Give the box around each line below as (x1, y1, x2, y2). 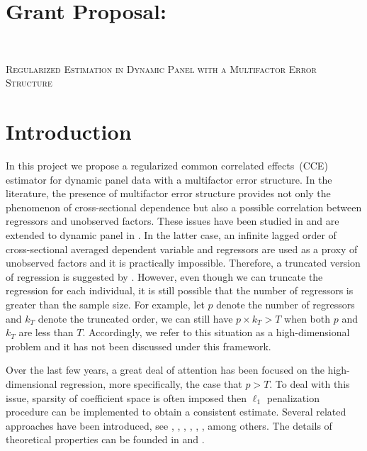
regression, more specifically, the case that (60, 376, 242, 391)
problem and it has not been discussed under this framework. (6, 338, 271, 353)
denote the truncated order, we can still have (38, 311, 233, 325)
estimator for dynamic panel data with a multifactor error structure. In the (6, 172, 332, 186)
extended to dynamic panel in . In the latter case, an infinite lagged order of (6, 228, 337, 242)
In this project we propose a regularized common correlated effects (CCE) (6, 158, 328, 173)
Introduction (6, 117, 132, 146)
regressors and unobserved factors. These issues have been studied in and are (6, 213, 339, 228)
